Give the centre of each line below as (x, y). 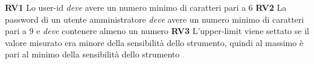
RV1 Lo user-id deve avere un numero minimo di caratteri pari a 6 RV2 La (146, 7)
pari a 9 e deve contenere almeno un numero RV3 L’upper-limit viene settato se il (157, 31)
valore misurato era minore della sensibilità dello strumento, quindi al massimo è (154, 42)
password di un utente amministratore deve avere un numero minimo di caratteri (155, 19)
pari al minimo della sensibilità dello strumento (92, 54)
